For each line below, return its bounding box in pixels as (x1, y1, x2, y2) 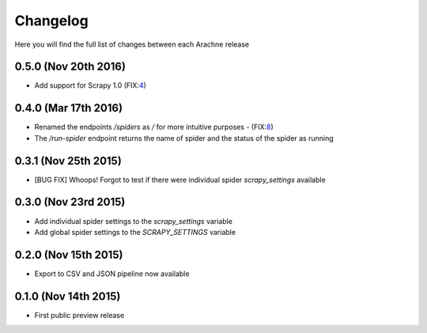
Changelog (14, 12, 89, 29)
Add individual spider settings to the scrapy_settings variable (34, 216, 233, 225)
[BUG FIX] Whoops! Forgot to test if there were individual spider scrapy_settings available (34, 175, 326, 184)
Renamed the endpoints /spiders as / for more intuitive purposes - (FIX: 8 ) (34, 123, 274, 132)
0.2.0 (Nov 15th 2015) (14, 248, 123, 261)
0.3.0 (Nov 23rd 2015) (14, 195, 126, 209)
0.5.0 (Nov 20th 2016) (14, 60, 127, 74)
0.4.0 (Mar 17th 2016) (14, 101, 123, 115)
